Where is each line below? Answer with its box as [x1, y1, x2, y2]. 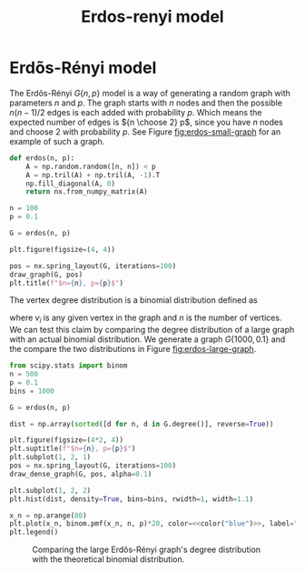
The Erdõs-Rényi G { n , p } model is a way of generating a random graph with [9, 87, 290, 98]
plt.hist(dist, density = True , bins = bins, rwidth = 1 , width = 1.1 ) [9, 494, 254, 504]
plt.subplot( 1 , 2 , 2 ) [9, 486, 92, 495]
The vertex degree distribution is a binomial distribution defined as [9, 295, 258, 306]
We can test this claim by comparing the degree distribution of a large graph [9, 325, 295, 336]
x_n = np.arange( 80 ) [9, 511, 88, 520]
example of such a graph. [9, 135, 105, 146]
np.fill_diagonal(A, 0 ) [25, 179, 116, 188]
